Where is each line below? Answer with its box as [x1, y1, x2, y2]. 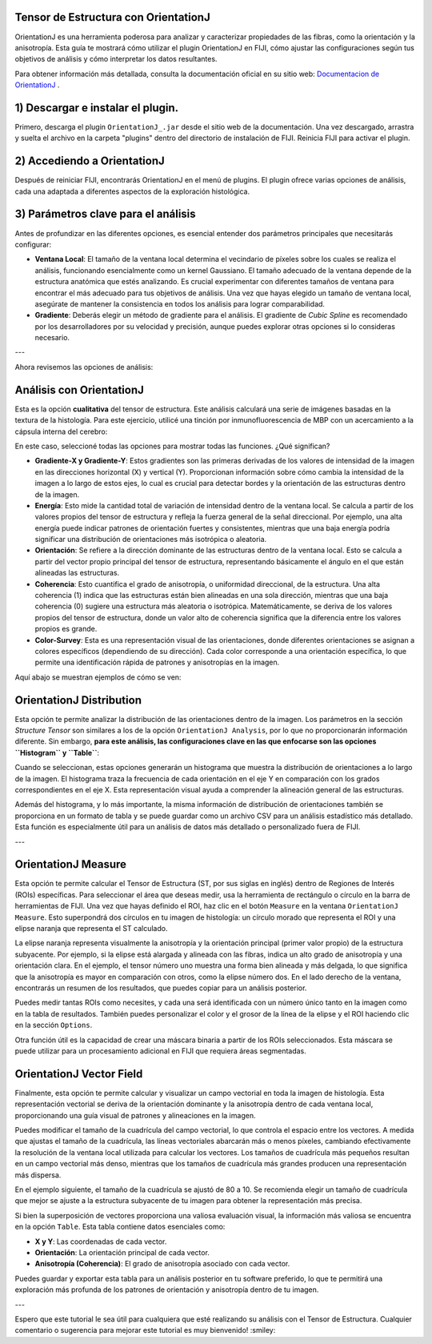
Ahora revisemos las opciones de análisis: [14, 362, 154, 371]
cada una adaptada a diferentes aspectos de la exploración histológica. [14, 187, 250, 196]
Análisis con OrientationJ [14, 383, 144, 396]
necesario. [34, 333, 70, 343]
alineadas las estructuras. [34, 568, 120, 578]
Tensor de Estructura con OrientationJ [14, 10, 211, 24]
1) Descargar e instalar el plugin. [14, 101, 179, 114]
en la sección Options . [14, 1021, 93, 1030]
